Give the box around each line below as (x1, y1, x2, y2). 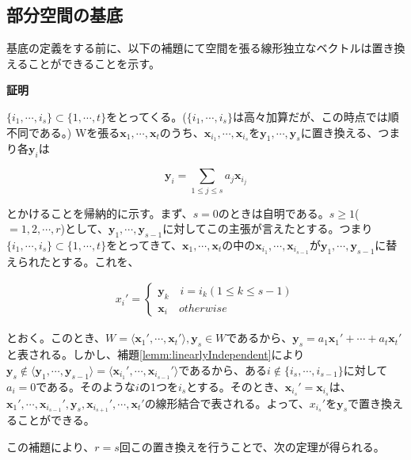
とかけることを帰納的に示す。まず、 (6, 204, 193, 221)
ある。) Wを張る (39, 124, 120, 140)
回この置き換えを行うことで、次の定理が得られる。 (119, 439, 385, 454)
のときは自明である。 (218, 204, 329, 221)
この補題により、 (6, 439, 95, 454)
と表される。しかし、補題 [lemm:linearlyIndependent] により (6, 346, 305, 363)
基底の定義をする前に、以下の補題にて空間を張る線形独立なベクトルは (6, 40, 372, 56)
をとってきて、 (106, 236, 182, 253)
